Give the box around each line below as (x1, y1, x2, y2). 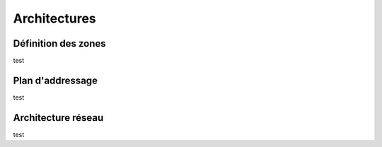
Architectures (13, 11, 97, 26)
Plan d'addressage (13, 74, 98, 86)
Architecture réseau (13, 112, 104, 124)
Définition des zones (13, 37, 106, 49)
